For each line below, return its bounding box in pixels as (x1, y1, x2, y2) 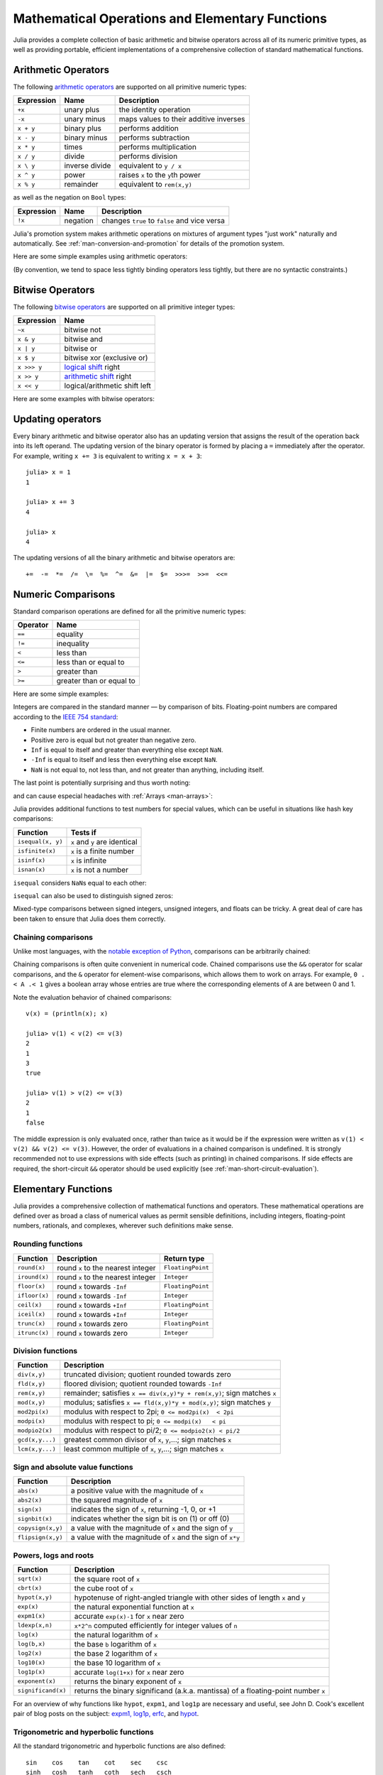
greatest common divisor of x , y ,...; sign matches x (64, 1435, 232, 1445)
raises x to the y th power (118, 170, 201, 180)
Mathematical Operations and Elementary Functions (13, 11, 328, 26)
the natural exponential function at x (74, 1602, 194, 1612)
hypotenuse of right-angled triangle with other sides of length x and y (74, 1593, 306, 1602)
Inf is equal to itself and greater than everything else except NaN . (30, 745, 223, 754)
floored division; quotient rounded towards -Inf (64, 1379, 223, 1389)
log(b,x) (17, 1640, 46, 1648)
